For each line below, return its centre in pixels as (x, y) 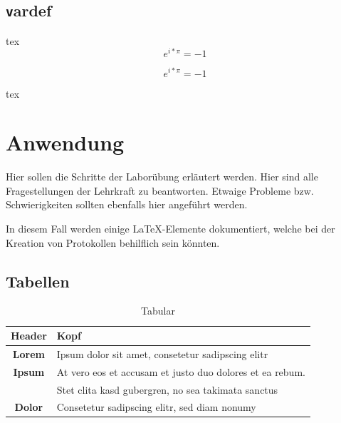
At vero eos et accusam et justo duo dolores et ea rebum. (181, 371)
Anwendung (65, 142)
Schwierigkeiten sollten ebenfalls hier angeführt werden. (127, 204)
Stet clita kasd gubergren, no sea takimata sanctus (167, 389)
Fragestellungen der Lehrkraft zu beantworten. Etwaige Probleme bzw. (160, 190)
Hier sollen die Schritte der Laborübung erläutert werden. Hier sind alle (162, 177)
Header (29, 336)
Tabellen (38, 281)
